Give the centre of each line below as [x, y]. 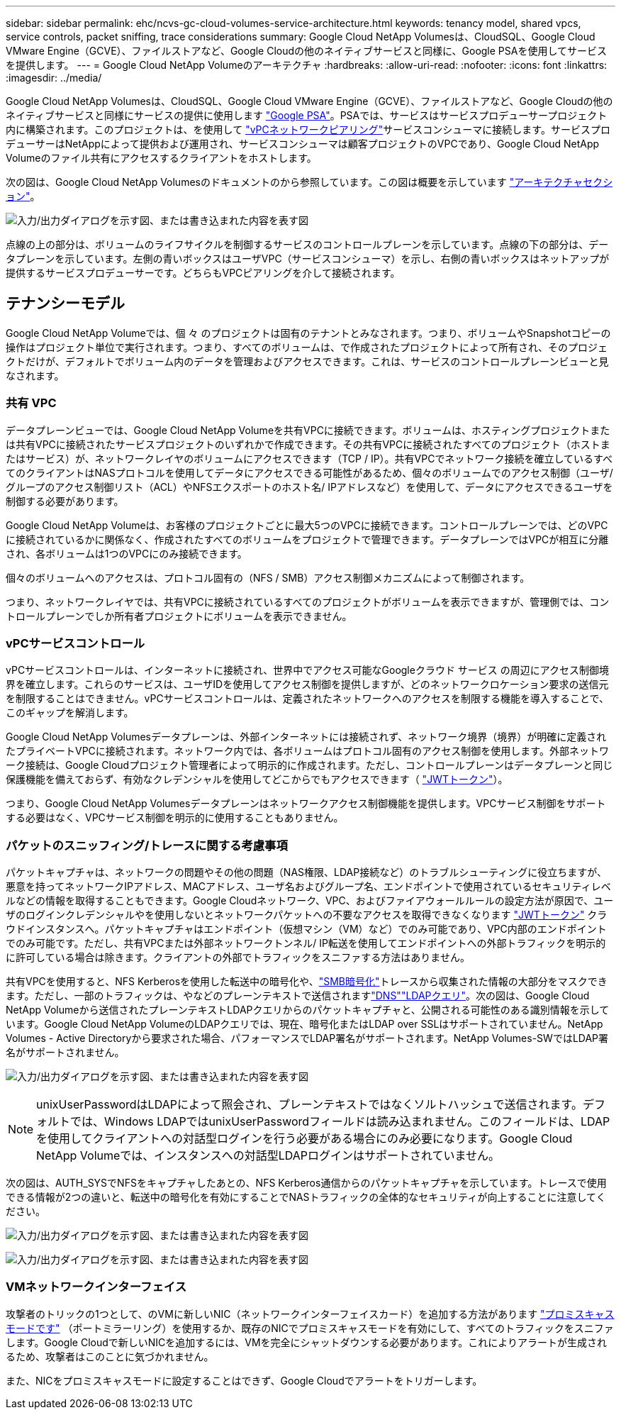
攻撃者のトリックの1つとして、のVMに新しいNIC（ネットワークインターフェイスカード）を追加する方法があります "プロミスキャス [310, 1314]
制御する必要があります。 [65, 501]
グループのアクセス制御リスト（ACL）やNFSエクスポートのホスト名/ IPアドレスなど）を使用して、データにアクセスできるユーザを [309, 487]
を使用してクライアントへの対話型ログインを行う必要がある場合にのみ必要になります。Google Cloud [304, 1139]
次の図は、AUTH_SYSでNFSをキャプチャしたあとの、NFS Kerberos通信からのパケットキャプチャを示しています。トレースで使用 [306, 1183]
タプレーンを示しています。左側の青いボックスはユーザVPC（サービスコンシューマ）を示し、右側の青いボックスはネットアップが [308, 259]
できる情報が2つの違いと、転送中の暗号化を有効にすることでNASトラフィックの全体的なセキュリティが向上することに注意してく [306, 1197]
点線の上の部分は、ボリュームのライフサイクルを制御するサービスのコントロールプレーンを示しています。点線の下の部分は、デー [307, 244]
